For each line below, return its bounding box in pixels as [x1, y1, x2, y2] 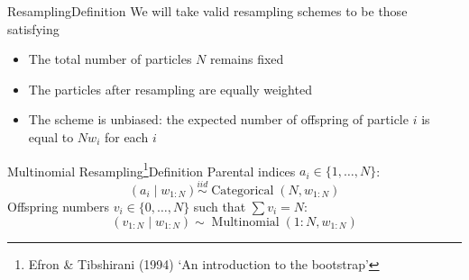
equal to [28, 127, 74, 146]
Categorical [211, 185, 274, 198]
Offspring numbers [7, 197, 110, 216]
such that [193, 197, 246, 216]
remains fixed [209, 50, 284, 68]
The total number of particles [28, 50, 192, 68]
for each [104, 127, 149, 146]
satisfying [7, 19, 60, 38]
